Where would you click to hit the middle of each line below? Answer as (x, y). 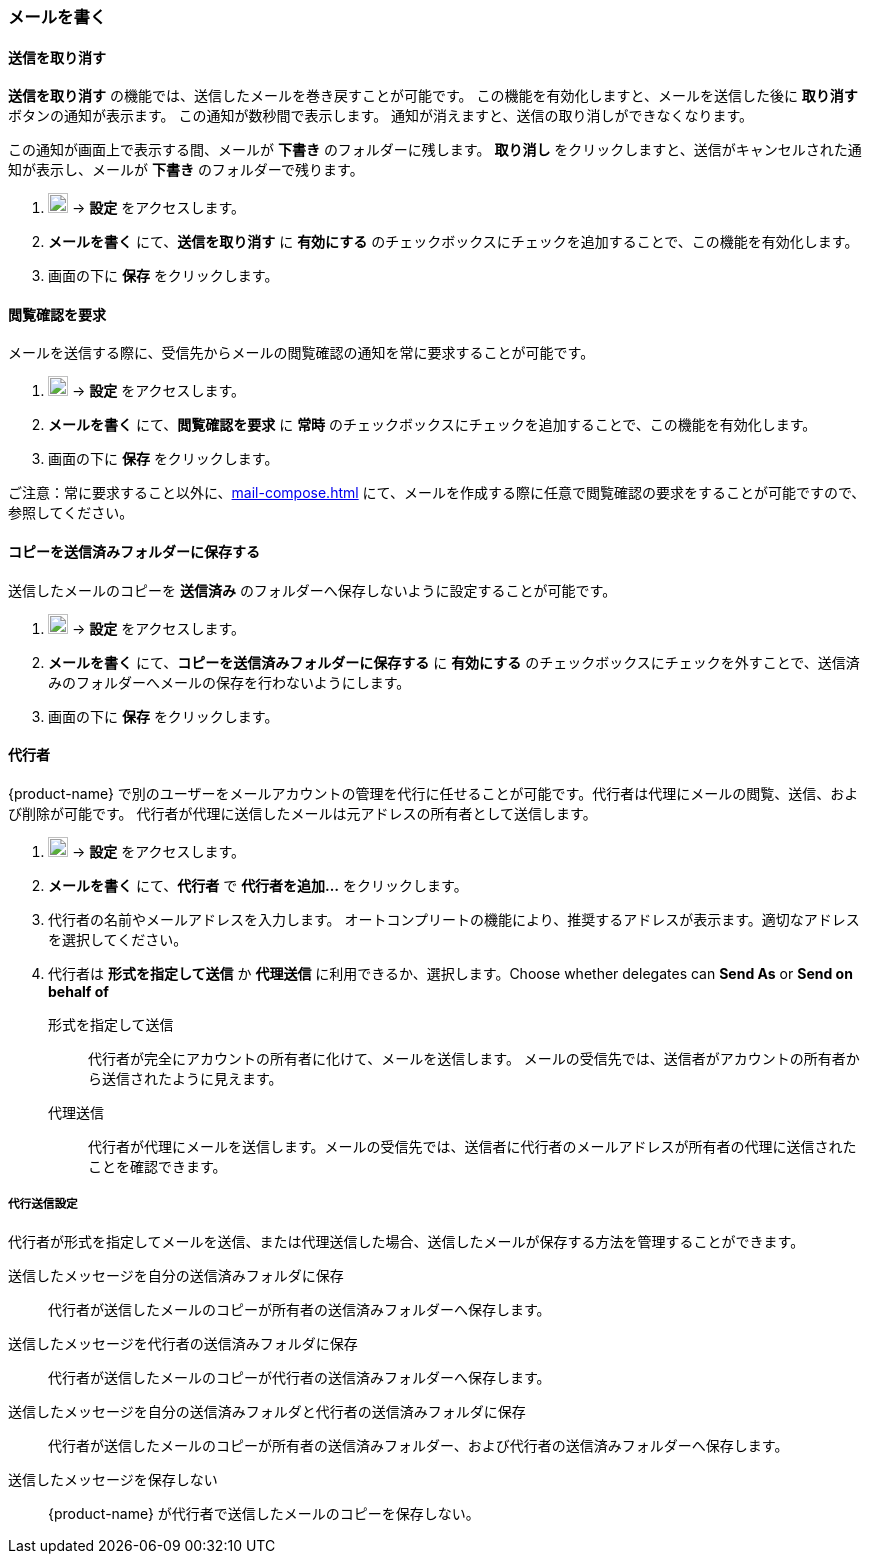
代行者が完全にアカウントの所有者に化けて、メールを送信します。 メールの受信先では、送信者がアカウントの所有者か (474, 1058)
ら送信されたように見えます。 (185, 1078)
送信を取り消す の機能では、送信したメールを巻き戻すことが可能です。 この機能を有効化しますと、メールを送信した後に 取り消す (433, 96)
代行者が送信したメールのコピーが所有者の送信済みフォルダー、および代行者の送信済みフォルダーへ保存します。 (418, 1445)
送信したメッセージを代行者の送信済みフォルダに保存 (183, 1343)
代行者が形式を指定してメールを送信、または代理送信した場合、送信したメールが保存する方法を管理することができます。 (406, 1241)
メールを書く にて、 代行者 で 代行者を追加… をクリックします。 (258, 885)
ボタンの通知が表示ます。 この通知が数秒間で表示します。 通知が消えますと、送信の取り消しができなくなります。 (381, 116)
